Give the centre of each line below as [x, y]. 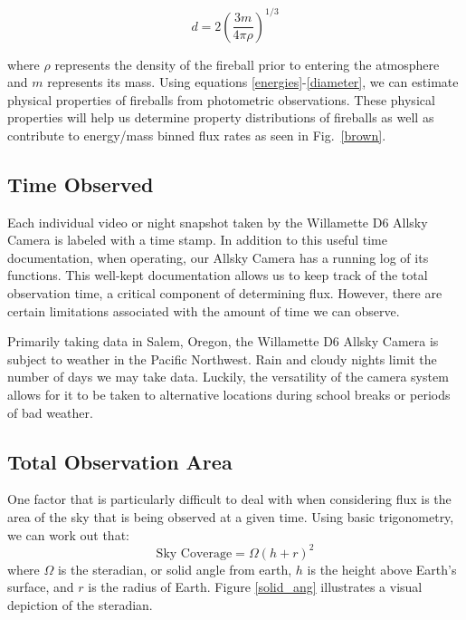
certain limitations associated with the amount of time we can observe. [204, 310]
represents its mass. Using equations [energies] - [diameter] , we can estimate [253, 82]
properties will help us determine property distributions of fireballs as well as [221, 117]
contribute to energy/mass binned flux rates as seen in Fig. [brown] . [197, 135]
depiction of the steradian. [80, 604]
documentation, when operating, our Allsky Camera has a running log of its [218, 257]
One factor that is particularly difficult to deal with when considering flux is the [229, 499]
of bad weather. [50, 412]
